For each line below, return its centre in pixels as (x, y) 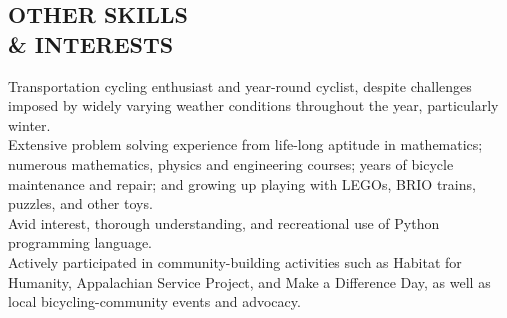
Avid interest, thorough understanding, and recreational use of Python (224, 222)
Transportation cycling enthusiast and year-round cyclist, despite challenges (240, 85)
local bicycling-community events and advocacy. (154, 301)
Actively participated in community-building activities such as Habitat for (235, 261)
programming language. (80, 242)
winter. (29, 124)
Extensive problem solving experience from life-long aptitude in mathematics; (245, 144)
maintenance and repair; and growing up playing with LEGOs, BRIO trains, (242, 183)
